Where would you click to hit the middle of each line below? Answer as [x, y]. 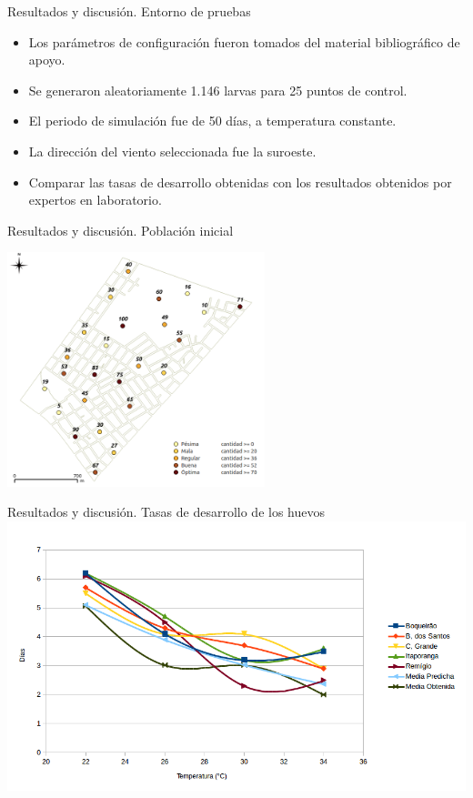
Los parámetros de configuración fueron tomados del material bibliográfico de [244, 41]
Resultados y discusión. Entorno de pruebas [129, 11]
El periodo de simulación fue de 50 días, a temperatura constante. [212, 121]
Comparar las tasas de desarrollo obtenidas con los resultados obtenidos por [240, 182]
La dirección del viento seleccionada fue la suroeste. [172, 151]
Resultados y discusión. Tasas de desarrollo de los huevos [166, 512]
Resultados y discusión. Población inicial [121, 230]
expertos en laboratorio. [95, 200]
